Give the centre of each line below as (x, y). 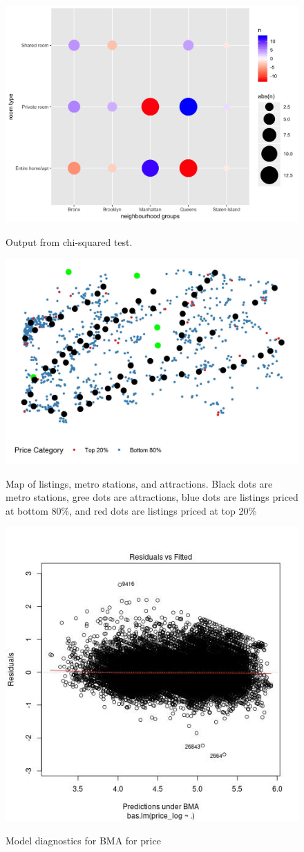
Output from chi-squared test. (69, 242)
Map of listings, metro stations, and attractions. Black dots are (139, 483)
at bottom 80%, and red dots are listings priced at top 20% (131, 510)
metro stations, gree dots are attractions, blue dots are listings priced (152, 497)
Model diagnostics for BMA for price (83, 841)
